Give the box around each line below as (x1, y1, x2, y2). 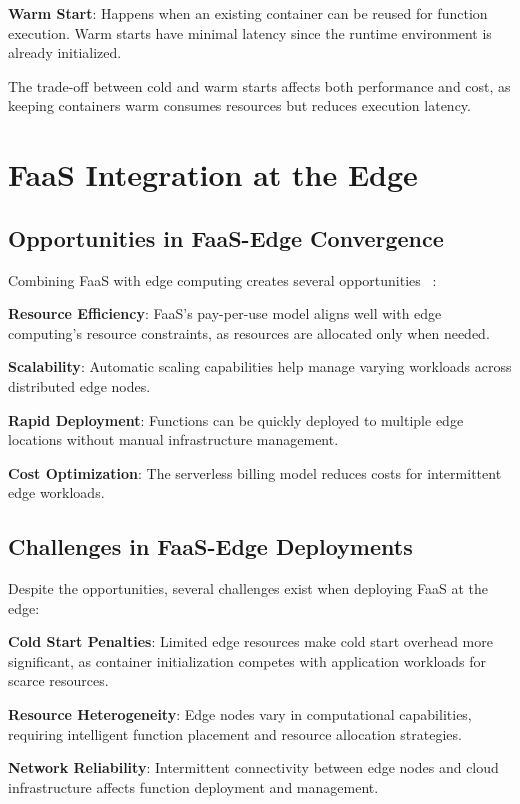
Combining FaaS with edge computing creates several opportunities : (8, 269, 437, 290)
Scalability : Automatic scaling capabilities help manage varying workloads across (8, 356, 512, 377)
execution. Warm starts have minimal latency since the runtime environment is (8, 22, 492, 43)
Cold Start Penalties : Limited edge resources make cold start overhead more (8, 631, 493, 652)
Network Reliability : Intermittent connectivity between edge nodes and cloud (8, 757, 499, 778)
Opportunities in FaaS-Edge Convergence (8, 222, 444, 253)
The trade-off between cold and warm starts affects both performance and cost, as (8, 75, 511, 96)
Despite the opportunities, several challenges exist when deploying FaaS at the (8, 578, 488, 599)
